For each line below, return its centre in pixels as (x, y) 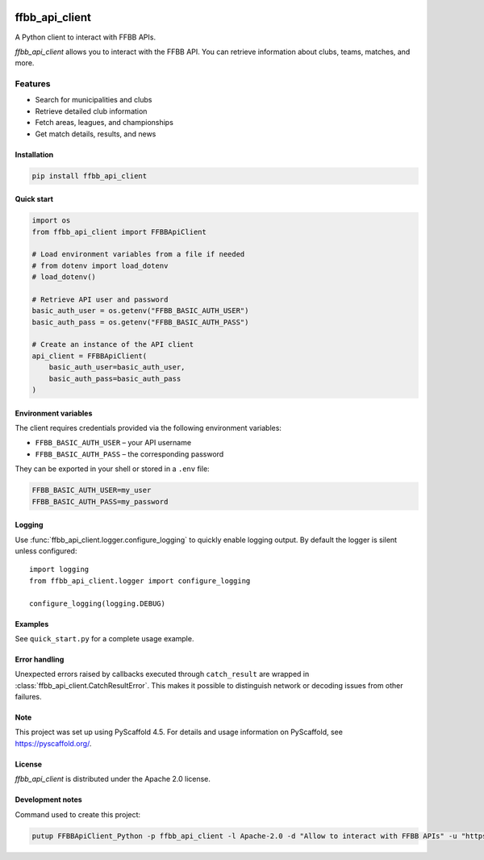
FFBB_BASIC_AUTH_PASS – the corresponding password (129, 454)
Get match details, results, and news (96, 134)
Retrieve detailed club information (91, 111)
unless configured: (46, 551)
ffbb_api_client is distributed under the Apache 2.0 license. (113, 779)
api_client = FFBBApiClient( (90, 356)
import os (51, 221)
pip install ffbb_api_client (90, 176)
